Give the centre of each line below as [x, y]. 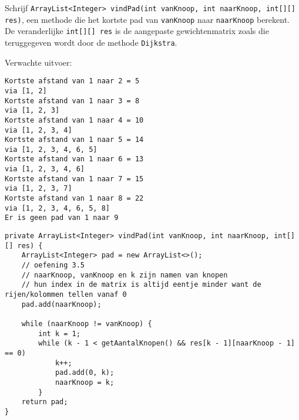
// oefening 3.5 [53, 265]
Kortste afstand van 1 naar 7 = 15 [74, 179]
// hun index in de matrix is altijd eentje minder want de [141, 285]
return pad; [45, 402]
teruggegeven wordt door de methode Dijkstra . [91, 42]
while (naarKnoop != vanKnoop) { [87, 324]
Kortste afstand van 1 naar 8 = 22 [74, 199]
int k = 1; [59, 333]
